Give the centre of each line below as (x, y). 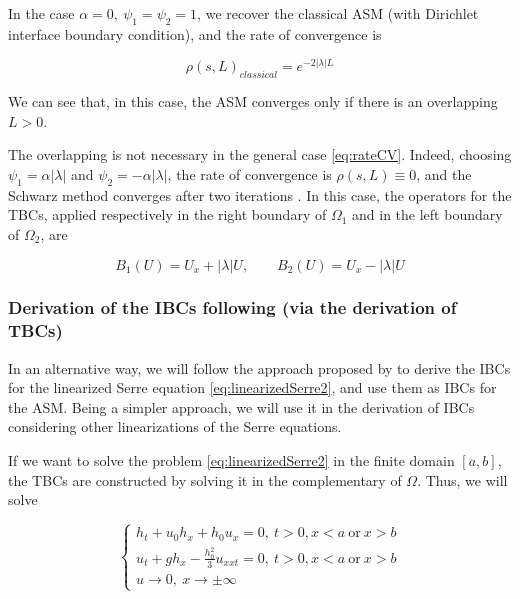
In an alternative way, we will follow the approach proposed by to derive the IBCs (259, 367)
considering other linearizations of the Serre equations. (175, 426)
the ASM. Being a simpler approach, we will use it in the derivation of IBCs (241, 406)
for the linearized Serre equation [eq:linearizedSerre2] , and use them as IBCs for (252, 387)
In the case (41, 13)
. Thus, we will (462, 479)
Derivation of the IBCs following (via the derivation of (232, 307)
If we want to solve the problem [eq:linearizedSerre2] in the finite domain (231, 460)
